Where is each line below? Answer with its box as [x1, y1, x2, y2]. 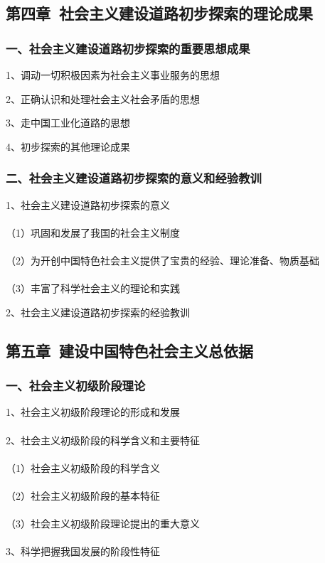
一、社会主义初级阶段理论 [6, 377, 146, 395]
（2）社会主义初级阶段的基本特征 [6, 488, 160, 503]
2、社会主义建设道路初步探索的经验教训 [6, 304, 190, 319]
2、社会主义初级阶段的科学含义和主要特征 [6, 432, 200, 447]
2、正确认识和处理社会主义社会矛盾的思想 [6, 91, 200, 106]
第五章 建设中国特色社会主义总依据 [6, 339, 254, 361]
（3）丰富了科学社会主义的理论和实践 [6, 281, 180, 296]
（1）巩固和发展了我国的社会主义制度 [6, 225, 180, 240]
